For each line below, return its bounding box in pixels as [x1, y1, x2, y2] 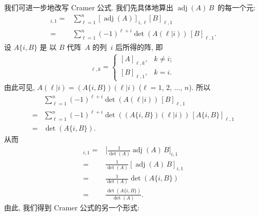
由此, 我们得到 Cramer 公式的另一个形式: [4, 202, 140, 213]
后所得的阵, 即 [115, 42, 163, 52]
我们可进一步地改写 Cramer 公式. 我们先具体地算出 [4, 2, 173, 12]
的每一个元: [217, 2, 256, 12]
